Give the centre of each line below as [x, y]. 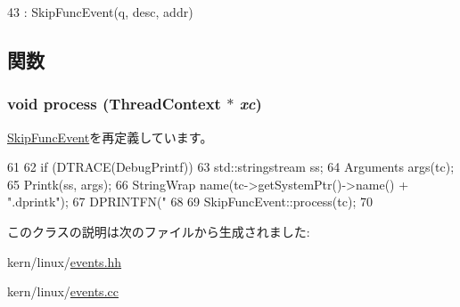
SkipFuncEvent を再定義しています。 [110, 137]
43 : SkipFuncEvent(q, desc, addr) [100, 12]
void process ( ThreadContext [114, 104]
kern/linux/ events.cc [63, 291]
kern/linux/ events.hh [65, 261]
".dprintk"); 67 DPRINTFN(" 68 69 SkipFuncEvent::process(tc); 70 [190, 202]
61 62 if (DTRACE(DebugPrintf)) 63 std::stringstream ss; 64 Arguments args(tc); [231, 167]
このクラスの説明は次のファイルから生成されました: [159, 231]
